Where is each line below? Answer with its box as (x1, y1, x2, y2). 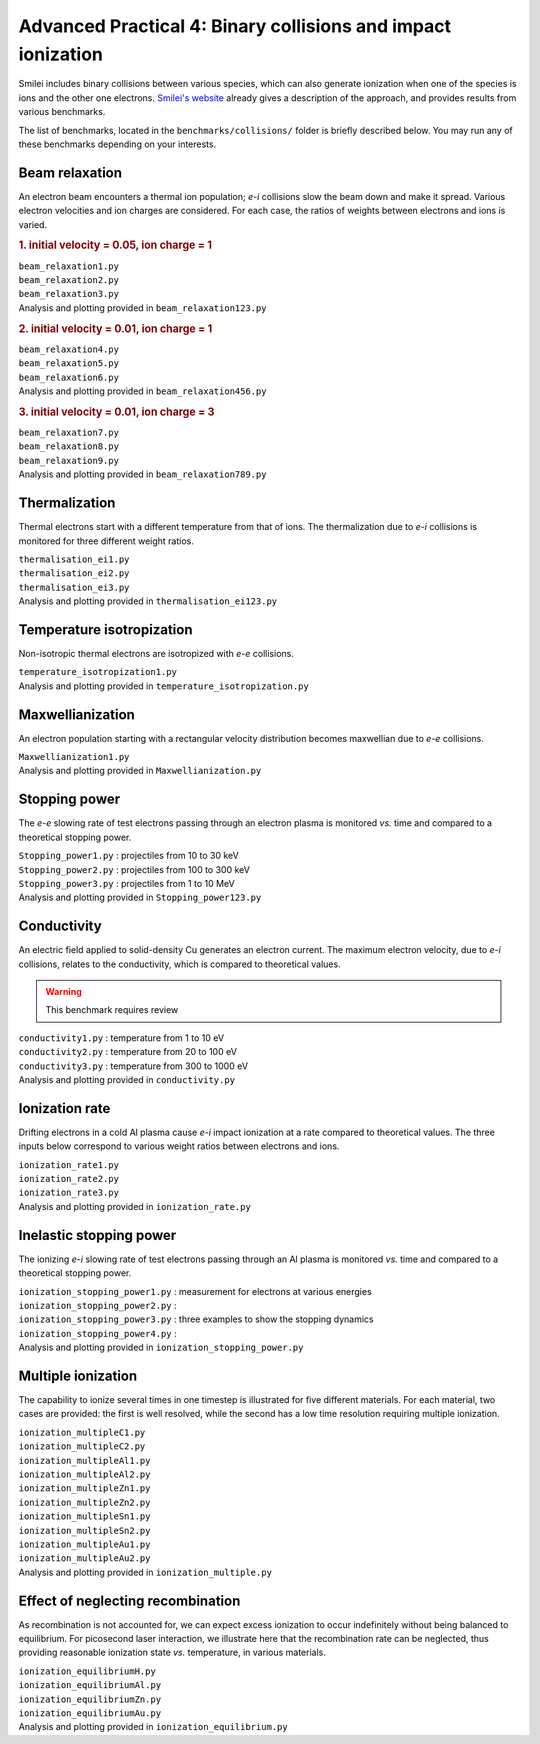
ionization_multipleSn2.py (18, 1525, 151, 1536)
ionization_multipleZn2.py (18, 1496, 151, 1508)
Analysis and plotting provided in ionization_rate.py (18, 1200, 252, 1212)
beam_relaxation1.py (18, 260, 120, 272)
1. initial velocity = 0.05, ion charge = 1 (18, 238, 213, 252)
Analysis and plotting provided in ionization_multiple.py (18, 1566, 272, 1578)
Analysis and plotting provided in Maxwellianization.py (18, 765, 262, 777)
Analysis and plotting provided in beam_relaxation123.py (18, 301, 267, 314)
